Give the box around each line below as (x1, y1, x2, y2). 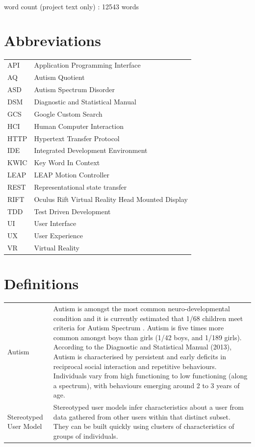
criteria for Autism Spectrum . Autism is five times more (53, 323, 224, 333)
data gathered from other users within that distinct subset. (53, 411, 230, 422)
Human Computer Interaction (34, 121, 124, 131)
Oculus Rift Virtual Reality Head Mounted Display (34, 194, 188, 204)
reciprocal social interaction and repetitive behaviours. (53, 361, 217, 371)
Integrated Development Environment (34, 145, 148, 155)
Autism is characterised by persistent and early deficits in (53, 351, 226, 362)
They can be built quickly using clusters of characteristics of (53, 421, 234, 431)
